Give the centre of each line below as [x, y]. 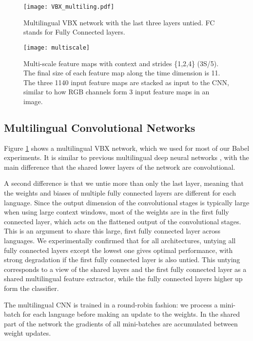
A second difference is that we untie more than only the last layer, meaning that [124, 183]
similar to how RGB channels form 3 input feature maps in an [117, 92]
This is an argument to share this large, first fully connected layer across [112, 231]
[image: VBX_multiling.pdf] [69, 7]
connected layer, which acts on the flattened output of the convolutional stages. [123, 221]
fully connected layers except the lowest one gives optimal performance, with [118, 250]
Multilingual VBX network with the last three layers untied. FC [119, 22]
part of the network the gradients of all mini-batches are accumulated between [121, 323]
